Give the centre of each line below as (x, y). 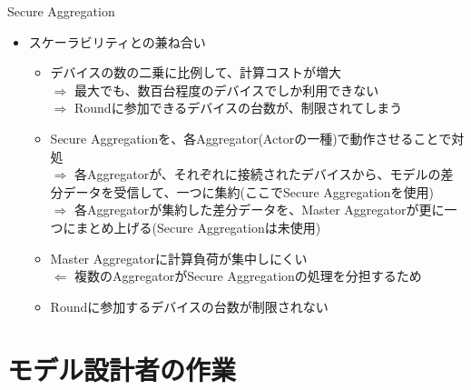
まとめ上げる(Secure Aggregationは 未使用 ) (198, 227)
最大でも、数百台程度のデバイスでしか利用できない (226, 90)
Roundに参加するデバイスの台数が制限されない (189, 306)
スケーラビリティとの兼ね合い (117, 41)
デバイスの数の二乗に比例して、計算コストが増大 (196, 72)
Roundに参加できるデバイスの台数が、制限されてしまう (238, 108)
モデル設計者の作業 (122, 369)
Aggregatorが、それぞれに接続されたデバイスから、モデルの (264, 174)
